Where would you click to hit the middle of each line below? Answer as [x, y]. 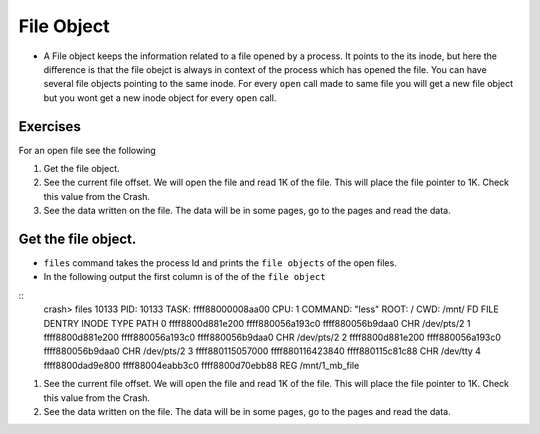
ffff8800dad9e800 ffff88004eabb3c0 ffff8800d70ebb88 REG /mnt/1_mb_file [201, 365]
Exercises [50, 126]
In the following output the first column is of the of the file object [184, 277]
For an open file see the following [87, 150]
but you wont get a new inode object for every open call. [160, 97]
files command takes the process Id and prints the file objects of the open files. [220, 263]
